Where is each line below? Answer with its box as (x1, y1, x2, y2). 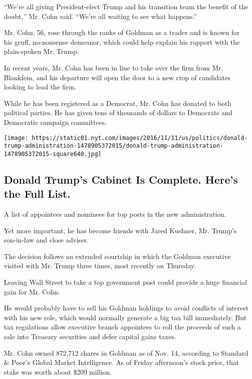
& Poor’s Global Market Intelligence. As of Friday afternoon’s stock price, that (4, 357, 239, 367)
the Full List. (4, 186, 71, 201)
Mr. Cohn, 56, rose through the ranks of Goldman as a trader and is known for (4, 27, 240, 37)
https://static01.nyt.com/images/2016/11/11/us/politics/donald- (32, 134, 248, 141)
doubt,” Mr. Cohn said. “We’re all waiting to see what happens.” (4, 11, 197, 21)
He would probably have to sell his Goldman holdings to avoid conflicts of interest (4, 303, 249, 313)
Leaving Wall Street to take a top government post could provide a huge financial (4, 277, 247, 287)
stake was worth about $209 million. (4, 366, 112, 377)
